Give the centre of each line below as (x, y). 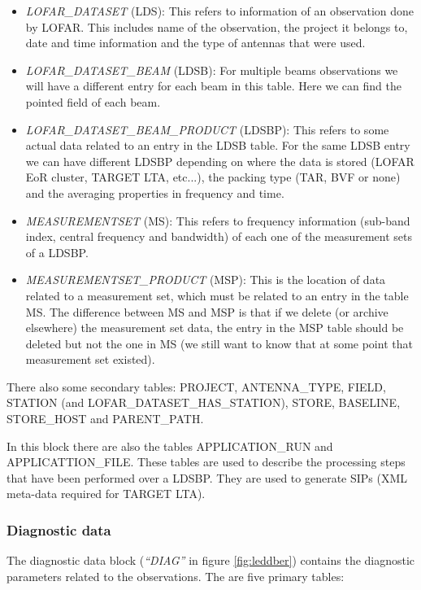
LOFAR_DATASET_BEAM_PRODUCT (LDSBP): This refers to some (207, 129)
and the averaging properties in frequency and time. (155, 192)
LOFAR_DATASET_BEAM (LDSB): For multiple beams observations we (212, 70)
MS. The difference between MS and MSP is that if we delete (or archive (207, 311)
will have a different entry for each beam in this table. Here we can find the (213, 86)
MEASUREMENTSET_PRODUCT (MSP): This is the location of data (206, 280)
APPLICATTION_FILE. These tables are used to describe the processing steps (206, 462)
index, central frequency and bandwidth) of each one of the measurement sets (219, 236)
